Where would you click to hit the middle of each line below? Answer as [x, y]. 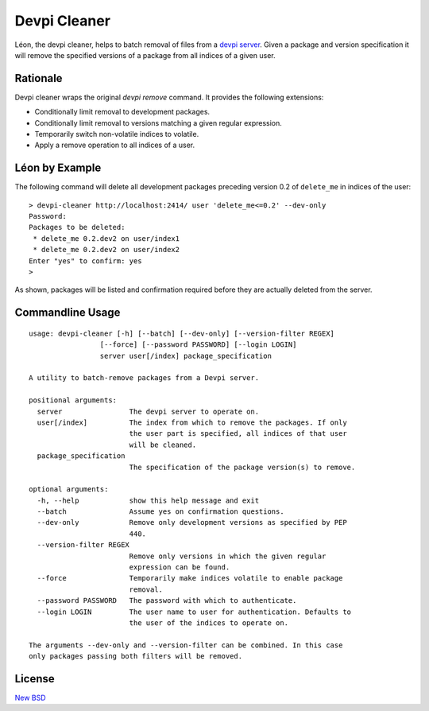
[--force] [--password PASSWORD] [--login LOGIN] [198, 345]
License [35, 679]
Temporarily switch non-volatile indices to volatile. [117, 134]
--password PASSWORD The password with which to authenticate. [167, 601]
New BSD [31, 698]
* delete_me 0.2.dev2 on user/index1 [106, 238]
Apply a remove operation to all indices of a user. [115, 145]
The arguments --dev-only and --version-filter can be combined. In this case [186, 645]
